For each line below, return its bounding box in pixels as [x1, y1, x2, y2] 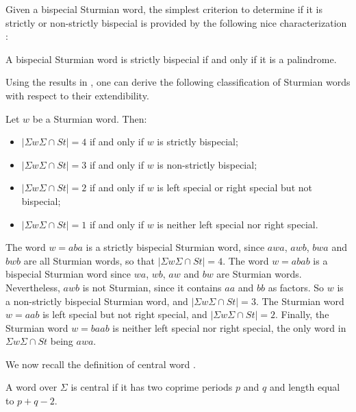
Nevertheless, [5, 280, 60, 294]
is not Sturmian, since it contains [82, 280, 222, 294]
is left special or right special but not [157, 180, 312, 195]
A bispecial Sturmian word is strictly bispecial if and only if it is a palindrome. [5, 51, 337, 66]
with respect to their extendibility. [5, 88, 149, 102]
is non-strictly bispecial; [157, 157, 257, 171]
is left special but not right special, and [42, 307, 207, 322]
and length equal [269, 380, 340, 394]
